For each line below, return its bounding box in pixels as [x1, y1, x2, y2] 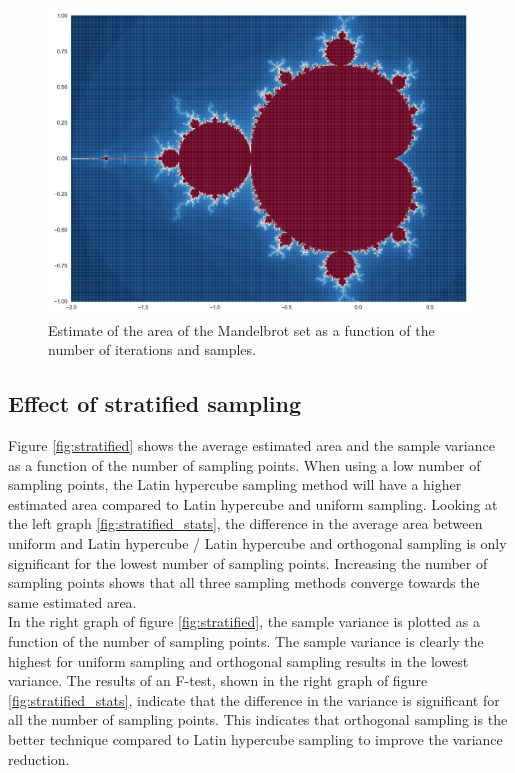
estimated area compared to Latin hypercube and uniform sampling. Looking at [8, 493, 498, 514]
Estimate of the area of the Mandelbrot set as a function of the [48, 319, 435, 340]
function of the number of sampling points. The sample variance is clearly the [8, 630, 484, 651]
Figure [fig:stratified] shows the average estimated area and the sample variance [8, 435, 495, 456]
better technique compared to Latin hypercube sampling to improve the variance [8, 728, 503, 749]
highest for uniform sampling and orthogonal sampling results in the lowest [8, 650, 469, 671]
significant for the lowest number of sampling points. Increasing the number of [8, 552, 488, 573]
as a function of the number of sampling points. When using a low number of [8, 454, 481, 475]
